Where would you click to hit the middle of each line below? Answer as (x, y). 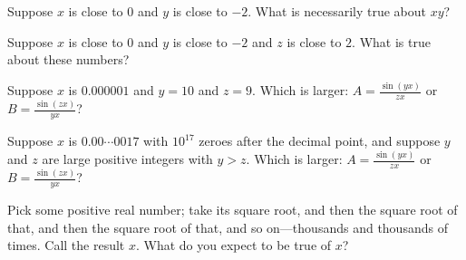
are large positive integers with (127, 159)
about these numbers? (68, 59)
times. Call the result (66, 245)
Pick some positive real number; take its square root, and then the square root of (233, 210)
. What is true (391, 41)
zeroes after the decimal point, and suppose (320, 141)
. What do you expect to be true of (233, 245)
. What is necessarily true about (337, 11)
